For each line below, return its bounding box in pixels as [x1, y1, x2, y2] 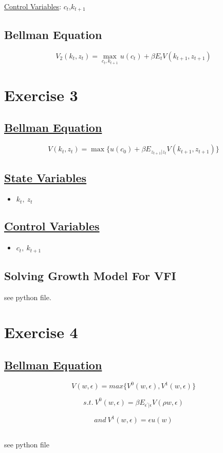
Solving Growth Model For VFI [4, 267, 176, 283]
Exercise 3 [4, 84, 78, 105]
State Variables [4, 169, 87, 185]
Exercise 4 [4, 322, 78, 343]
